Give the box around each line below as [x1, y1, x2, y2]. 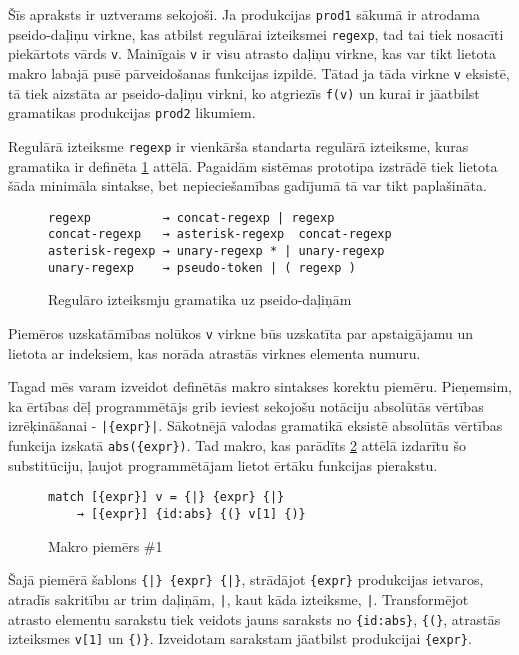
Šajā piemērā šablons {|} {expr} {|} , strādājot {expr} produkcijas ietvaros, [8, 569, 484, 590]
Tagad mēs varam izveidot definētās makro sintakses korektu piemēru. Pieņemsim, [8, 376, 512, 397]
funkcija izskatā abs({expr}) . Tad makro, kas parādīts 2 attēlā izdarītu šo [8, 435, 466, 456]
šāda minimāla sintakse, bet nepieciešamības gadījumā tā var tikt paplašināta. [8, 175, 487, 196]
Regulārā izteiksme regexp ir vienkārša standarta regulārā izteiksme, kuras [8, 135, 469, 156]
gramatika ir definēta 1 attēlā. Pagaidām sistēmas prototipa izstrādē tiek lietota [8, 155, 498, 176]
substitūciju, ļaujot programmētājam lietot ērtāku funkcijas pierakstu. [8, 454, 438, 475]
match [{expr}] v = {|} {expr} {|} [48, 490, 285, 505]
